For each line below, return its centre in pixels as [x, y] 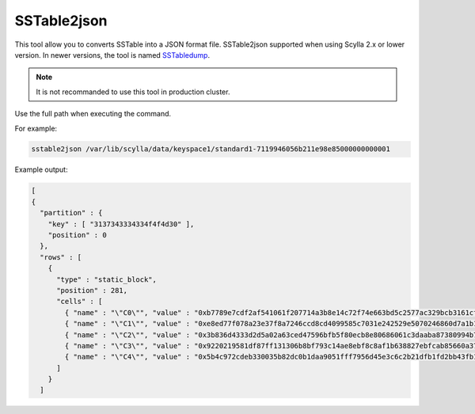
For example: [36, 128]
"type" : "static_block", [107, 279]
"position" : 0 [77, 235]
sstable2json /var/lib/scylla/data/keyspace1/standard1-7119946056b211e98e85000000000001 [211, 149]
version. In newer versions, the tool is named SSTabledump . [112, 55]
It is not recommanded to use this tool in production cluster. [133, 92]
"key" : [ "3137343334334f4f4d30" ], [121, 224]
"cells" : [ [80, 302]
